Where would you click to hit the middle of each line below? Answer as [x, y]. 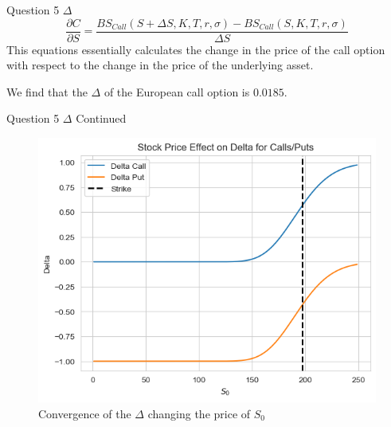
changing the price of [199, 413]
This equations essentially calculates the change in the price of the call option [196, 49]
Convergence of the [85, 413]
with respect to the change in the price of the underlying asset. [160, 65]
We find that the [47, 91]
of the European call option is [177, 91]
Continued [101, 118]
